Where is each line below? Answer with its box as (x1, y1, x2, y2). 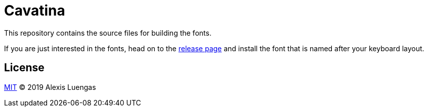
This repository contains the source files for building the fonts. (4, 28, 211, 37)
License (4, 61, 45, 74)
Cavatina (4, 2, 65, 19)
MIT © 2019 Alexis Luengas (4, 82, 96, 91)
